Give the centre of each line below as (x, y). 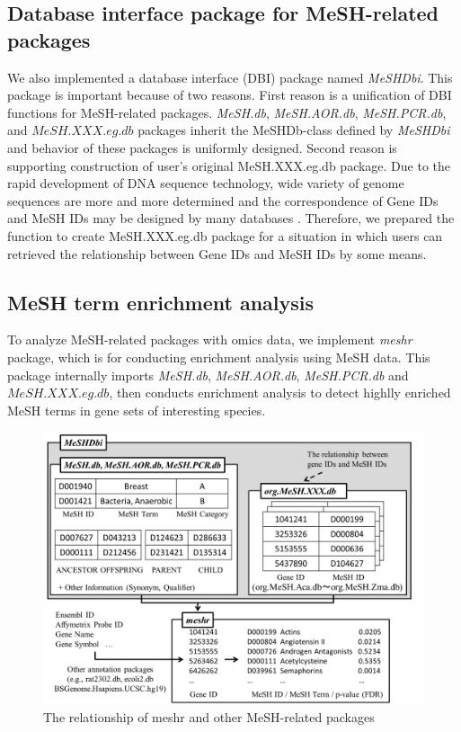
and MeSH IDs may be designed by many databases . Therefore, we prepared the (231, 218)
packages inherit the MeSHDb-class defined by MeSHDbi (294, 130)
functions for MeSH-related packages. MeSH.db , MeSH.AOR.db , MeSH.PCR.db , (227, 112)
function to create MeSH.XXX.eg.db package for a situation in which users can (225, 235)
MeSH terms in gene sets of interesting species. (137, 410)
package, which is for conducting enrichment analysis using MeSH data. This (219, 357)
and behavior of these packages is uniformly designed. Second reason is (202, 147)
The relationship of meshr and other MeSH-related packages (209, 716)
